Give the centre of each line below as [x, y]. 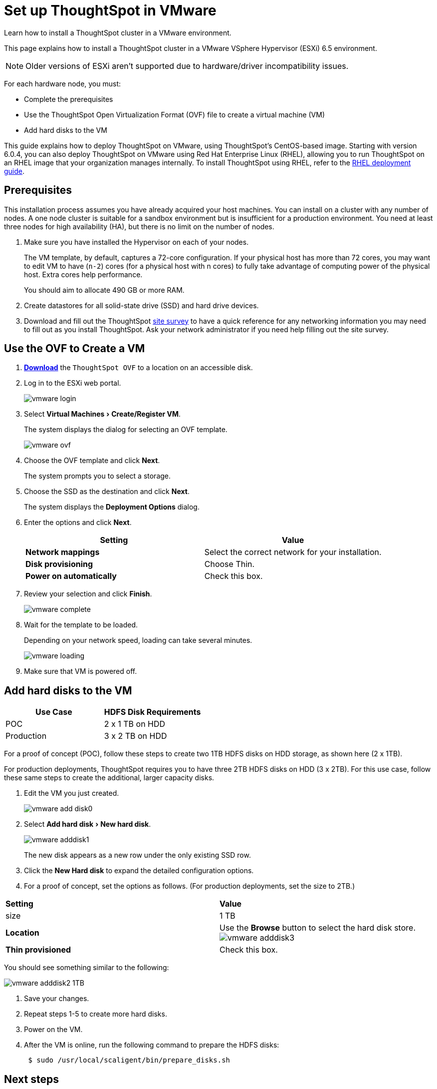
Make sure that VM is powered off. [81, 671]
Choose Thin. [229, 564]
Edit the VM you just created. [72, 793]
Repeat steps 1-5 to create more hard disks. [96, 1014]
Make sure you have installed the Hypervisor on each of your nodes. [136, 242]
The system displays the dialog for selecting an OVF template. [126, 430]
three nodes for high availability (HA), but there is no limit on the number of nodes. [139, 226]
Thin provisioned [38, 950]
